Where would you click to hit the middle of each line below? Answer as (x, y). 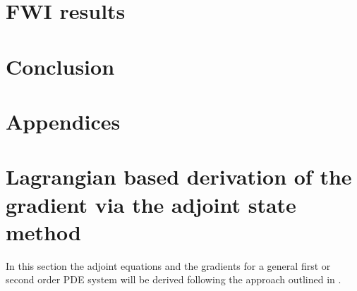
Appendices (63, 121)
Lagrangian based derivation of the (179, 177)
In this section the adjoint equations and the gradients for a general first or (168, 265)
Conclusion (60, 66)
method (43, 231)
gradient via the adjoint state (151, 204)
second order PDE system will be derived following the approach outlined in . (174, 279)
